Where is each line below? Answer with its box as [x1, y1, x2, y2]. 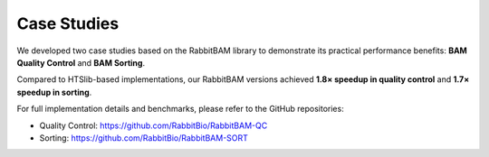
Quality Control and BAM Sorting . [16, 57, 145, 68]
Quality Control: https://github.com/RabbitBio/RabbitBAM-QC [39, 120, 268, 131]
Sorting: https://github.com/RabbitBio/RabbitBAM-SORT [39, 132, 249, 143]
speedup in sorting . [16, 87, 92, 97]
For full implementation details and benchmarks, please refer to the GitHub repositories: [16, 104, 344, 115]
